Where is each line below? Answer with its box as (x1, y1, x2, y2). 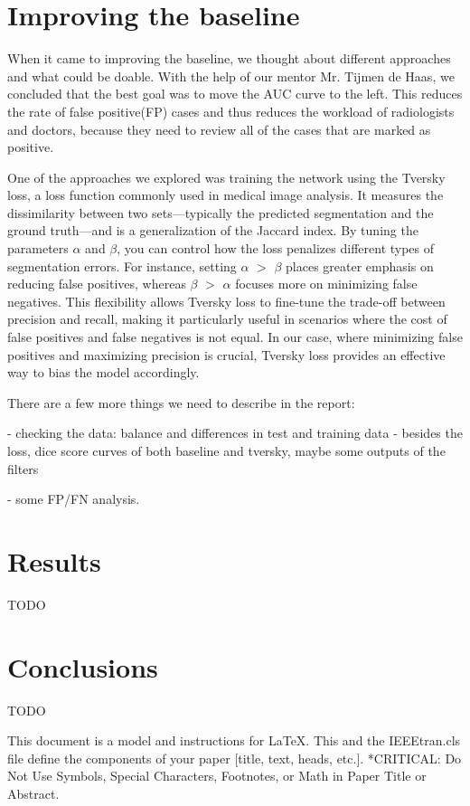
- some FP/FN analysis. (7, 489, 140, 508)
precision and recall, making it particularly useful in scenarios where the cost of (7, 309, 447, 328)
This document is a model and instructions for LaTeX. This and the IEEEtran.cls (7, 731, 461, 750)
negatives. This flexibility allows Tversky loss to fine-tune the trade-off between (7, 291, 446, 310)
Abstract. (7, 784, 60, 802)
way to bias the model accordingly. (7, 363, 200, 382)
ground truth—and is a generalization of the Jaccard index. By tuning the (7, 221, 418, 240)
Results (7, 542, 101, 579)
